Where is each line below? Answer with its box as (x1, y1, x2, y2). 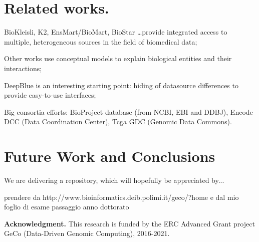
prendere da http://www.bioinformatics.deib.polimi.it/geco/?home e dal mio (4, 191, 239, 202)
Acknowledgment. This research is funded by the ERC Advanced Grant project (4, 218, 255, 228)
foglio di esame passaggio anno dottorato (4, 201, 129, 212)
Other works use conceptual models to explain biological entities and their (4, 53, 232, 64)
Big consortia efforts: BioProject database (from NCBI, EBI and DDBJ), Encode (4, 106, 253, 117)
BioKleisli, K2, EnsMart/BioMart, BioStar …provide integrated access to (4, 27, 227, 37)
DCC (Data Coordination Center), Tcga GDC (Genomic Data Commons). (4, 116, 232, 127)
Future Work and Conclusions (4, 146, 215, 166)
